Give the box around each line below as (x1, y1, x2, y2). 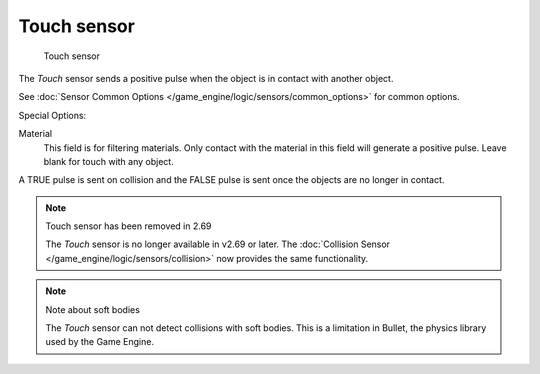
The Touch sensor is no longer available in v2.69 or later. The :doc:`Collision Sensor (45, 238, 390, 250)
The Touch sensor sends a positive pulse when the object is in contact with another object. (18, 72, 394, 84)
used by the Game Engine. (45, 336, 155, 348)
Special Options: (18, 109, 87, 121)
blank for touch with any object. (43, 155, 174, 167)
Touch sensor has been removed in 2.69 (45, 220, 212, 232)
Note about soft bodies (45, 303, 140, 315)
